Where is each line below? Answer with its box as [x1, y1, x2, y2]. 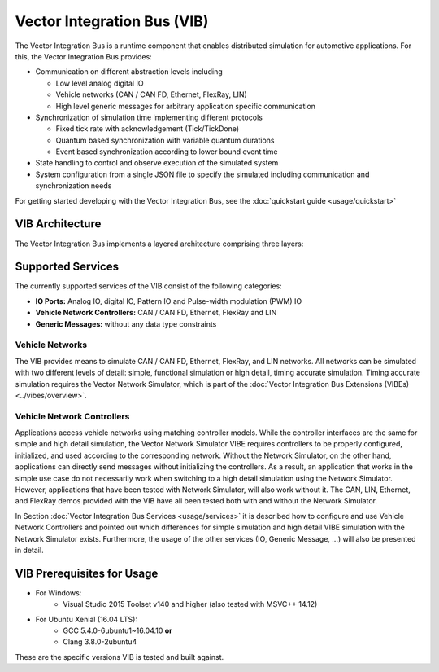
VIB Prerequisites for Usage [15, 566, 159, 580]
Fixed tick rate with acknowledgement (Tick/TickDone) [55, 124, 240, 134]
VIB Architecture [15, 217, 102, 231]
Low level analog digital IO [55, 78, 144, 88]
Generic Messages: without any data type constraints [35, 318, 217, 329]
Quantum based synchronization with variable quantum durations [55, 135, 275, 145]
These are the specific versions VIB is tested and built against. [15, 652, 224, 661]
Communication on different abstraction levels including [35, 67, 223, 77]
